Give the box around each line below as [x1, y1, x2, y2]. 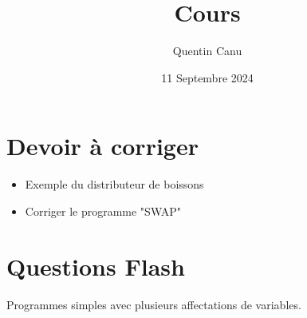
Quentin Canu [172, 42, 242, 59]
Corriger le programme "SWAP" [25, 202, 181, 219]
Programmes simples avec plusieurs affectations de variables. [6, 296, 301, 312]
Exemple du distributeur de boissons [25, 176, 204, 193]
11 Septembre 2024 [161, 69, 254, 85]
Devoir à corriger [6, 129, 199, 162]
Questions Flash [6, 249, 185, 282]
